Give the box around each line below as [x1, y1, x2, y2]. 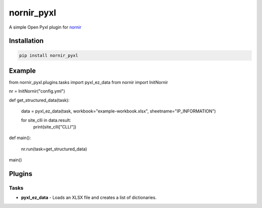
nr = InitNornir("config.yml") [9, 88, 65, 94]
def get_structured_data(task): [9, 97, 70, 103]
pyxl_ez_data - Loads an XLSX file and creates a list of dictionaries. [21, 194, 157, 201]
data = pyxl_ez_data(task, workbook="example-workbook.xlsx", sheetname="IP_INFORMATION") [21, 108, 216, 114]
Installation [9, 37, 44, 45]
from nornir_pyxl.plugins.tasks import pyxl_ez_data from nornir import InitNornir [9, 80, 168, 85]
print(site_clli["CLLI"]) [33, 124, 77, 129]
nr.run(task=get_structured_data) [21, 146, 87, 152]
